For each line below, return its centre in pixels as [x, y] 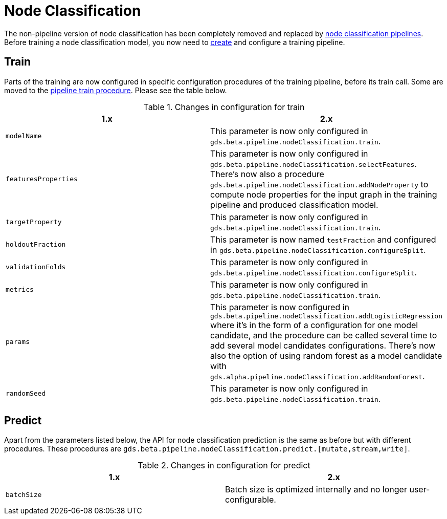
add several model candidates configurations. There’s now [323, 345]
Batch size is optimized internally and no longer [316, 490]
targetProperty [34, 222]
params [18, 341]
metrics [20, 290]
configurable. [251, 500]
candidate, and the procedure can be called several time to [324, 335]
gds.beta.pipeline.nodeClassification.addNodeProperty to [319, 184]
